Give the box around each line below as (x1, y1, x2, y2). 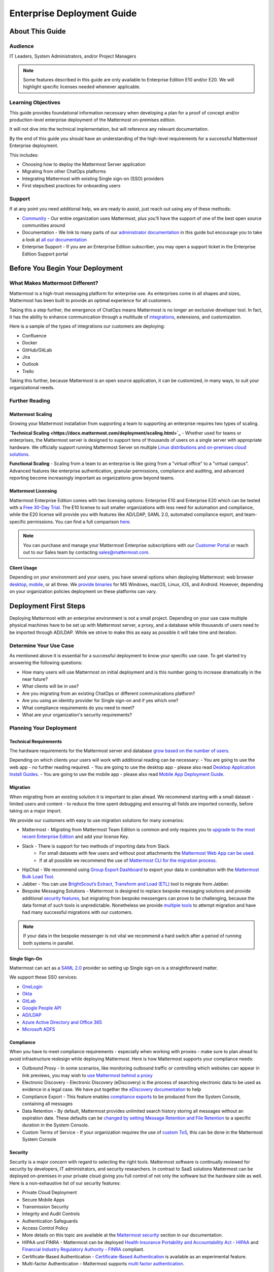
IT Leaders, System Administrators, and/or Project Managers (9, 53, 136, 60)
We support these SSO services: (9, 974, 78, 980)
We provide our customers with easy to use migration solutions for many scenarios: (9, 817, 184, 823)
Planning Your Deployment (9, 724, 77, 731)
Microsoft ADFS (22, 1026, 55, 1032)
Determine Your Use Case (9, 642, 75, 649)
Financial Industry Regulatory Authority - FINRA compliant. (22, 1247, 145, 1253)
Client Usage (9, 565, 38, 571)
